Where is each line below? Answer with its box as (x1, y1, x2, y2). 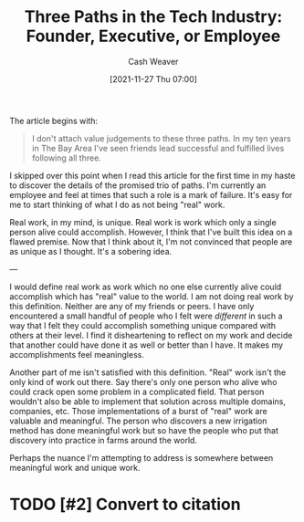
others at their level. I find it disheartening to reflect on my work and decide (9, 329, 293, 340)
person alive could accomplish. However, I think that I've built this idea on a (9, 226, 293, 237)
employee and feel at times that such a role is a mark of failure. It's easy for (9, 189, 293, 200)
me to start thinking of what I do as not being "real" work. (9, 199, 225, 210)
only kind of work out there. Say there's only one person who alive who (9, 376, 278, 387)
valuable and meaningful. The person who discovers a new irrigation (9, 415, 267, 426)
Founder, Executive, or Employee (26, 26, 281, 47)
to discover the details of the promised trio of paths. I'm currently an (9, 180, 267, 191)
